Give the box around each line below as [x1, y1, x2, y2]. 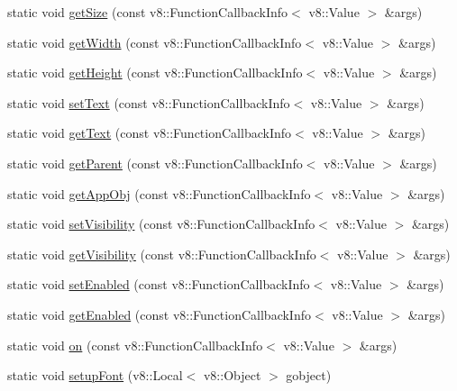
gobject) [286, 366, 332, 385]
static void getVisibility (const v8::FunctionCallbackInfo [7, 244, 316, 263]
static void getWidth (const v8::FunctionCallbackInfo [7, 32, 302, 51]
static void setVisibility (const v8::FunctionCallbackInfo [7, 214, 315, 233]
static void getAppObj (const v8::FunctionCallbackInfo [7, 184, 311, 203]
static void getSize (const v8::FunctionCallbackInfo [7, 3, 288, 21]
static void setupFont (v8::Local [7, 366, 183, 385]
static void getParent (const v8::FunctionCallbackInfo [7, 153, 303, 172]
